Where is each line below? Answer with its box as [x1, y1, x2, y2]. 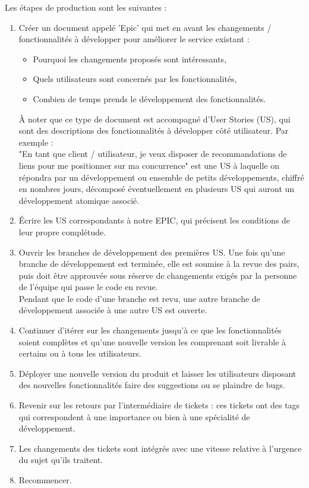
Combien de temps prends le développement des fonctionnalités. [33, 92, 266, 105]
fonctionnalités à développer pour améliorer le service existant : [18, 33, 250, 45]
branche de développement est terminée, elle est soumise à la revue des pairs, [18, 257, 299, 270]
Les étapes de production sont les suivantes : [5, 1, 167, 13]
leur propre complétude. [18, 225, 106, 238]
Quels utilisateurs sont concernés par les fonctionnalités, [33, 73, 237, 85]
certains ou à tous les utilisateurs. [18, 347, 141, 360]
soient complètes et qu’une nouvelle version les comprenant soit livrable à [18, 335, 286, 348]
